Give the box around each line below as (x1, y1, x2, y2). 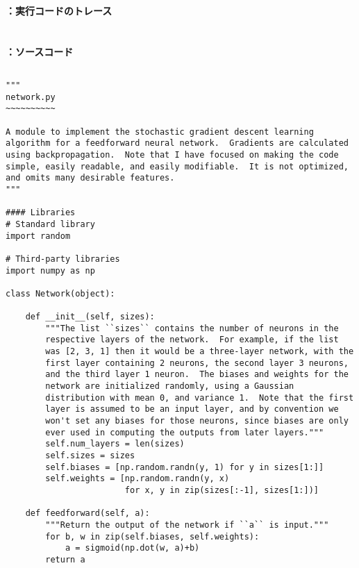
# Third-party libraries (6, 253, 120, 264)
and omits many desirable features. (6, 173, 175, 183)
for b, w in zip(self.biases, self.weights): (45, 531, 260, 542)
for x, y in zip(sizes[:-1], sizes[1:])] (124, 485, 319, 495)
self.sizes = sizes (45, 451, 135, 461)
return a (45, 554, 85, 565)
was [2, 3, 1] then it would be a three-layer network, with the (45, 346, 354, 357)
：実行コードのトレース (6, 3, 112, 17)
